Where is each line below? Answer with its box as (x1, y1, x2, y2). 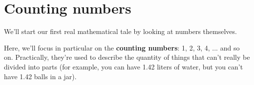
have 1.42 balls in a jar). (4, 71, 77, 81)
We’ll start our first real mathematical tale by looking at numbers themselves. (4, 26, 237, 36)
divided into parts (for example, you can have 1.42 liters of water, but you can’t (4, 61, 243, 71)
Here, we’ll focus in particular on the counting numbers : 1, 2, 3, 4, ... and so (4, 42, 240, 52)
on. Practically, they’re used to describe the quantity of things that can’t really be (4, 52, 250, 62)
